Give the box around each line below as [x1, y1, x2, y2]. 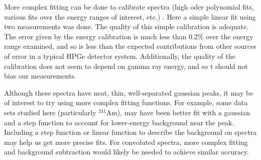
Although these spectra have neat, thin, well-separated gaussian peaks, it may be [4, 87, 253, 98]
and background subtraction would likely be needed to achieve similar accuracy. [4, 146, 249, 157]
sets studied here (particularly [4, 107, 96, 117]
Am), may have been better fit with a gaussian [106, 107, 250, 117]
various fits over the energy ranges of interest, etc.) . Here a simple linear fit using [4, 11, 256, 22]
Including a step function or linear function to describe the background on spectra [4, 127, 257, 137]
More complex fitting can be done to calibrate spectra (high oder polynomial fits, [4, 2, 254, 12]
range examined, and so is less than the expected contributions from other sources [4, 41, 256, 51]
